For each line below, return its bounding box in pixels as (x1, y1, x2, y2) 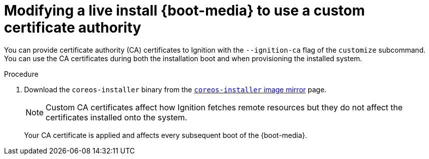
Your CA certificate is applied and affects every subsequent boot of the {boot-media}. (24, 130, 307, 139)
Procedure (4, 69, 39, 78)
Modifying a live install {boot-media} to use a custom (4, 2, 365, 19)
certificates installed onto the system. (46, 112, 187, 122)
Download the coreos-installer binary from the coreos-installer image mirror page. (24, 85, 327, 94)
